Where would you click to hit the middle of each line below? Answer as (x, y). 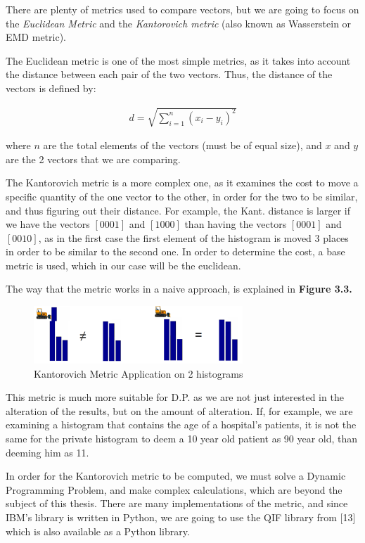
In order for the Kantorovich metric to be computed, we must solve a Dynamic (176, 476)
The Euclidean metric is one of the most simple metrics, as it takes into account (178, 60)
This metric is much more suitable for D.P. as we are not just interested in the (175, 397)
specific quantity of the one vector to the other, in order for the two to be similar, (182, 196)
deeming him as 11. (47, 452)
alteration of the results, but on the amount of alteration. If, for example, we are (179, 410)
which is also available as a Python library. (98, 531)
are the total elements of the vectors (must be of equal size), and (182, 145)
